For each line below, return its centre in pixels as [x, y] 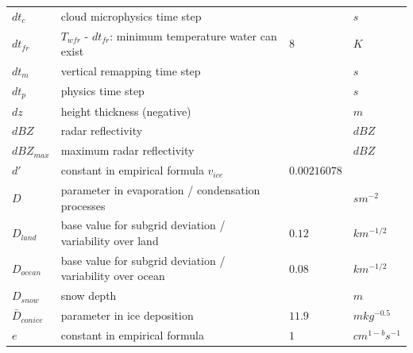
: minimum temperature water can [193, 35]
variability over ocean [113, 276]
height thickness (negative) [126, 111]
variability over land [110, 240]
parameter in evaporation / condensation [160, 189]
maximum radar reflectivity [127, 150]
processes [83, 205]
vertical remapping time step [131, 71]
